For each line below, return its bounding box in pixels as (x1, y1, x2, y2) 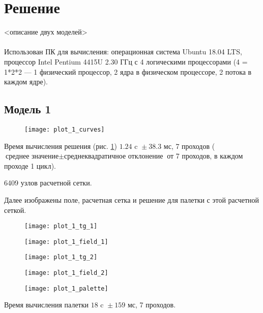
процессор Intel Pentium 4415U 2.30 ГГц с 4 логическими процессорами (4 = (4, 56, 248, 67)
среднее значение (6, 153, 59, 161)
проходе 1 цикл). (4, 160, 56, 171)
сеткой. (4, 204, 26, 215)
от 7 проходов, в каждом (167, 150, 243, 161)
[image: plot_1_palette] (24, 285, 108, 292)
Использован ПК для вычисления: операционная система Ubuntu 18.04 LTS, (4, 46, 242, 57)
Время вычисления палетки (4, 299, 89, 310)
